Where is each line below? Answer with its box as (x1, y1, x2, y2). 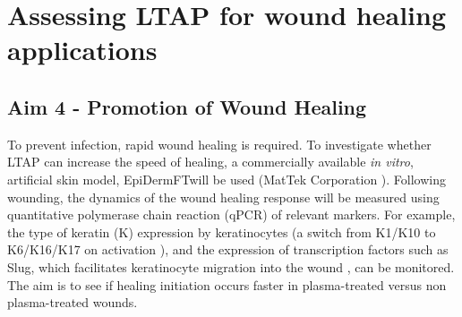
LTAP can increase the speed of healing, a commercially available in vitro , (7, 152, 414, 171)
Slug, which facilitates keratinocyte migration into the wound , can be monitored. (7, 257, 455, 276)
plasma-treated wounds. (7, 293, 138, 312)
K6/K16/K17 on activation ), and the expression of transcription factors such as (7, 240, 449, 259)
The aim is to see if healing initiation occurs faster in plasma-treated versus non (7, 275, 447, 294)
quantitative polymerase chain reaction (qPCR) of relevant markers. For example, (7, 205, 456, 224)
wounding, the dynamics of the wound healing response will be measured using (7, 187, 440, 206)
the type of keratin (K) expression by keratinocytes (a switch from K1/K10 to (7, 222, 436, 241)
